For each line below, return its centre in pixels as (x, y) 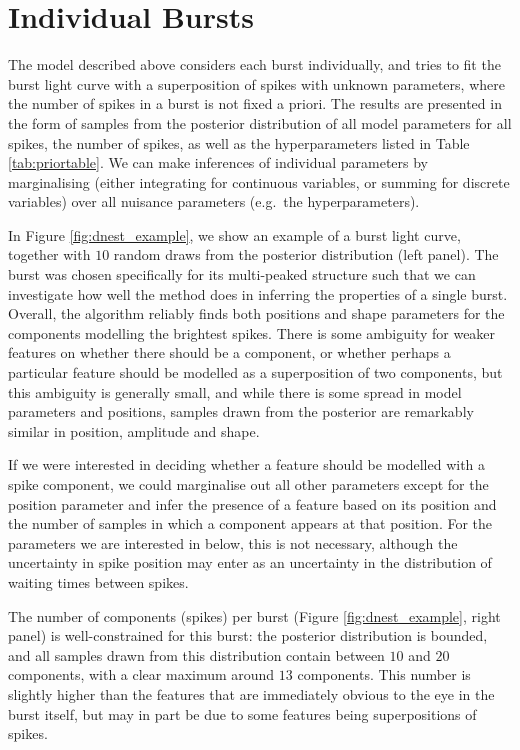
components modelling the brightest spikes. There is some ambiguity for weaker (252, 332)
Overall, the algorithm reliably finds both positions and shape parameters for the (256, 313)
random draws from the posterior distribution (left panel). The (306, 254)
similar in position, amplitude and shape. (134, 430)
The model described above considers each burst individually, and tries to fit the (254, 64)
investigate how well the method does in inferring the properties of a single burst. (258, 293)
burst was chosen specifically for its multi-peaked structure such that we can (242, 274)
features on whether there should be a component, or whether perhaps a (229, 352)
